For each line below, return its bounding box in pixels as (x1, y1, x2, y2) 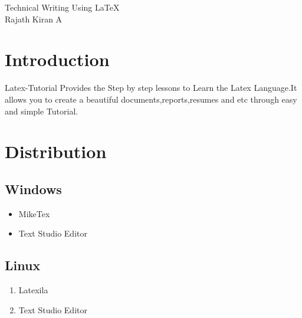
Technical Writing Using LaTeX (5, 1, 120, 13)
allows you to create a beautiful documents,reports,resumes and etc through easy (5, 93, 297, 105)
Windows (5, 179, 62, 198)
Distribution (5, 139, 107, 163)
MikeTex (18, 207, 50, 219)
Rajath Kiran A (5, 12, 63, 25)
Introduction (5, 47, 110, 71)
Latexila (18, 284, 48, 296)
